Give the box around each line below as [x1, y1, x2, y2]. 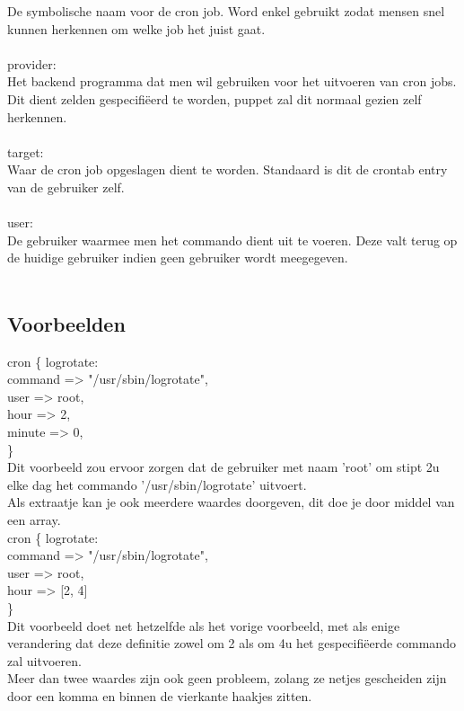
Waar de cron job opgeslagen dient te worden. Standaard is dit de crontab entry [7, 160, 448, 179]
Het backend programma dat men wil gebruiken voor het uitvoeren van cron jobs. [7, 72, 457, 91]
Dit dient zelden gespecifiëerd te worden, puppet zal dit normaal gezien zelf [7, 89, 422, 108]
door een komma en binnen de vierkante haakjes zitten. [7, 686, 312, 705]
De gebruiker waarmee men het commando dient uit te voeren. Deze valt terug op [7, 230, 458, 249]
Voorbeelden [7, 309, 126, 337]
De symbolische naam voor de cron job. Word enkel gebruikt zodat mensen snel [7, 2, 445, 20]
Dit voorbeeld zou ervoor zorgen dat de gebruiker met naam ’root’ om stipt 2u [7, 458, 440, 476]
